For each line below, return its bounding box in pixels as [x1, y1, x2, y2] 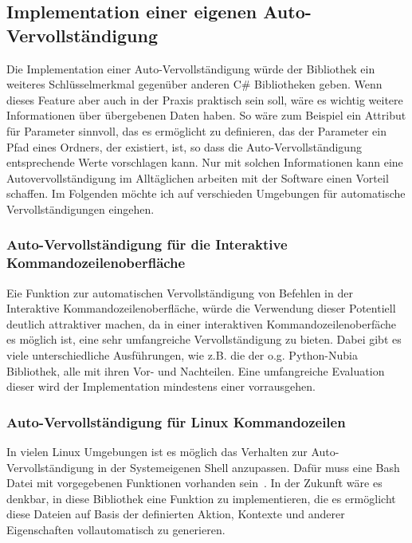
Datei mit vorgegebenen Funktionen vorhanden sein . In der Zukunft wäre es [6, 474, 383, 491]
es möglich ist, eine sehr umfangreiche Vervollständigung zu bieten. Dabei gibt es [6, 331, 402, 348]
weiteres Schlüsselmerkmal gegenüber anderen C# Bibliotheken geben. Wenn [6, 76, 383, 92]
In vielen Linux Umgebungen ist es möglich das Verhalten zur [6, 443, 308, 460]
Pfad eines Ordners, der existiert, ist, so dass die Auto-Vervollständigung [6, 138, 362, 155]
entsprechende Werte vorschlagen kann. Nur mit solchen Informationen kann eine [6, 154, 403, 171]
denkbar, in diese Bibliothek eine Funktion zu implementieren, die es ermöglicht [6, 490, 396, 506]
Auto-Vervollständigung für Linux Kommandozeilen [6, 411, 346, 431]
